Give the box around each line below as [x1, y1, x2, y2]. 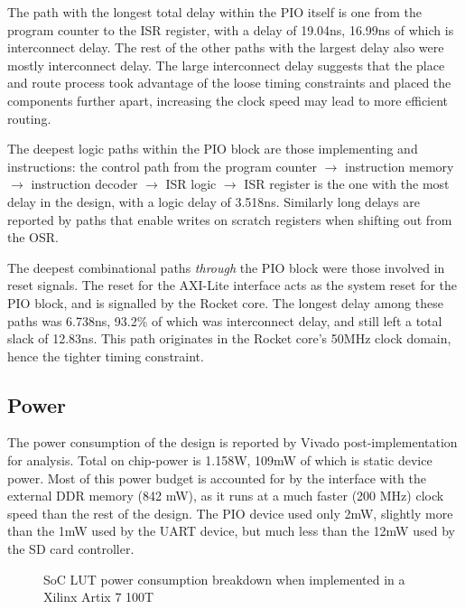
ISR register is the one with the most [244, 174, 450, 193]
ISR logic [165, 174, 217, 193]
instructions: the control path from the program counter [7, 156, 318, 175]
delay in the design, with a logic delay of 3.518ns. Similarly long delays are [7, 192, 420, 211]
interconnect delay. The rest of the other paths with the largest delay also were [7, 38, 444, 57]
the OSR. [7, 228, 59, 247]
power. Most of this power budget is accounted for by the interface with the [7, 468, 426, 487]
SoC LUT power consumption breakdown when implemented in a [43, 569, 405, 588]
